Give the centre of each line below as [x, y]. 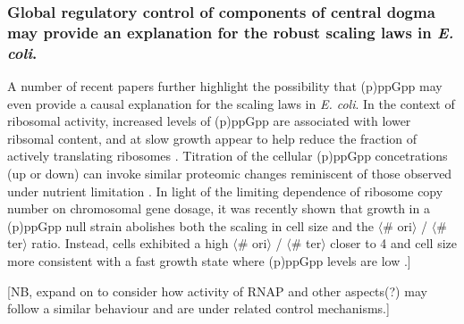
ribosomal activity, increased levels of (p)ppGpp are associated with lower [209, 121]
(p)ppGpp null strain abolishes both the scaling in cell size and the [191, 225]
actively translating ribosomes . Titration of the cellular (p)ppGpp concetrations [228, 156]
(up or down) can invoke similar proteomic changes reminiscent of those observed [230, 174]
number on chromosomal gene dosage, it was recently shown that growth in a [219, 208]
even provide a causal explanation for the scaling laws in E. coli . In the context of [231, 103]
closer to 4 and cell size [393, 243]
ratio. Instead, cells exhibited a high [130, 243]
